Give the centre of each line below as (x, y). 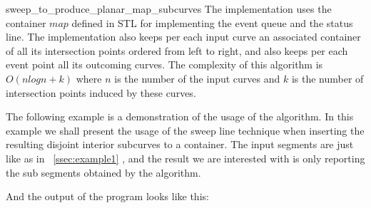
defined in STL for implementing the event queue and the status (212, 22)
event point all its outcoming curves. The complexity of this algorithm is (164, 64)
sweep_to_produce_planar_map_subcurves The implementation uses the (169, 9)
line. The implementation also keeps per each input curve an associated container (183, 37)
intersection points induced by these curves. (101, 92)
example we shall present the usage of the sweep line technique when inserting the (185, 130)
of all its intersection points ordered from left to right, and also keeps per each (177, 50)
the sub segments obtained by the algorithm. (103, 172)
